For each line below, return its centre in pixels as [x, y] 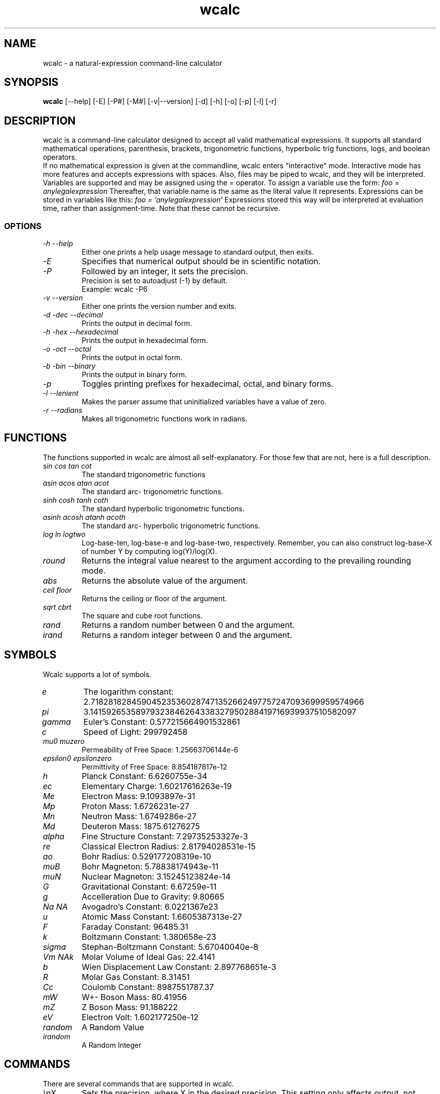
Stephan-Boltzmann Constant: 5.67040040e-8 [170, 947]
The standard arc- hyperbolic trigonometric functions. [171, 525]
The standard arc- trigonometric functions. [152, 491]
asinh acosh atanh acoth [84, 517]
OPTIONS [23, 226]
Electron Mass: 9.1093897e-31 [138, 796]
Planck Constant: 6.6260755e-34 [144, 776]
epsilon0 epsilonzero [77, 758]
